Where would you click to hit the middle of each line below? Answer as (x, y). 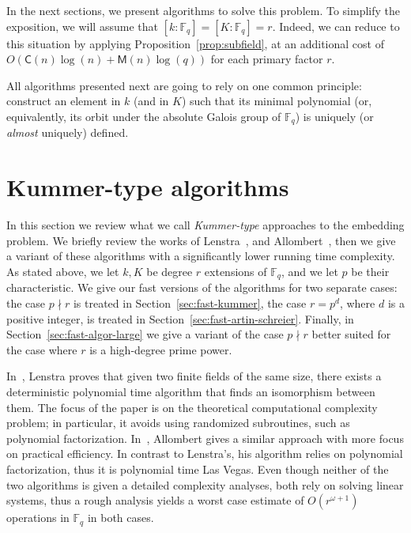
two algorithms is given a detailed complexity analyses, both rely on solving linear (205, 484)
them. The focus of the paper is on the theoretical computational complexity (192, 407)
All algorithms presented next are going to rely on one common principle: (184, 85)
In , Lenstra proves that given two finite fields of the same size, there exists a (194, 376)
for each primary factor (267, 59)
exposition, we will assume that (82, 26)
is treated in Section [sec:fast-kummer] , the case (190, 302)
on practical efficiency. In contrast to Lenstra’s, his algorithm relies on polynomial (205, 454)
